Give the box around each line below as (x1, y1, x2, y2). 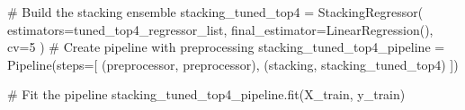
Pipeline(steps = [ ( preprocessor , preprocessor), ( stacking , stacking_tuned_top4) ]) (7, 55, 459, 73)
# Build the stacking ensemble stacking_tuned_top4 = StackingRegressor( (7, 3, 424, 21)
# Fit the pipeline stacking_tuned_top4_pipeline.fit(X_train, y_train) (7, 85, 406, 104)
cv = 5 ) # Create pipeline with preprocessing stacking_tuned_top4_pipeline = (7, 38, 445, 56)
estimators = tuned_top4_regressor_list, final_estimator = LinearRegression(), (7, 20, 434, 38)
